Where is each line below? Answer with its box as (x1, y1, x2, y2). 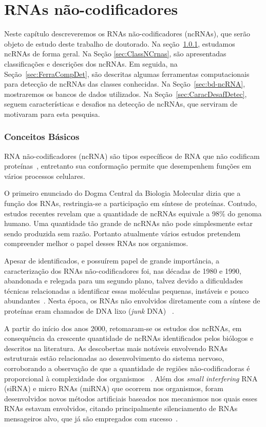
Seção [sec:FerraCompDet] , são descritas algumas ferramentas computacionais (4, 68, 250, 79)
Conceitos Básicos (4, 130, 80, 143)
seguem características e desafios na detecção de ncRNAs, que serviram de (4, 98, 238, 109)
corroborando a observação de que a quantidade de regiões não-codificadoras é (4, 362, 250, 373)
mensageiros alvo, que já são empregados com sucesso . (4, 413, 178, 423)
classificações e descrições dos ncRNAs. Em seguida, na (4, 58, 178, 69)
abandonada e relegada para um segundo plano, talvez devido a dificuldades (4, 275, 243, 286)
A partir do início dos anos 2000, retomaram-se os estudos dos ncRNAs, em (4, 322, 242, 333)
